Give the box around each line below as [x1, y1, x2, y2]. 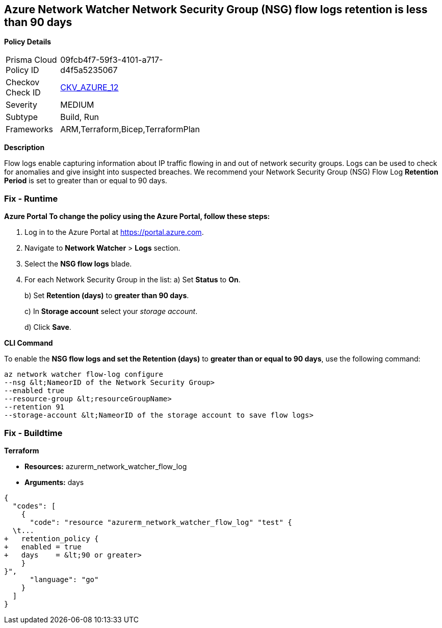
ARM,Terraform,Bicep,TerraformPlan [60, 124, 200, 135]
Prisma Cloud [6, 55, 57, 65]
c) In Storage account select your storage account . [24, 307, 198, 316]
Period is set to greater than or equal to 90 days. [4, 176, 167, 185]
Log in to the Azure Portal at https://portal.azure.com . [24, 228, 204, 237]
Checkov [6, 77, 40, 88]
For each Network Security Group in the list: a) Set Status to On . [24, 275, 241, 284]
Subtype [6, 112, 38, 123]
